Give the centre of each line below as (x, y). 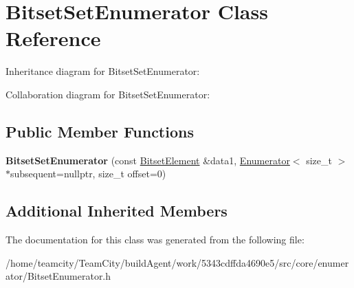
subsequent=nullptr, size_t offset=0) (88, 174)
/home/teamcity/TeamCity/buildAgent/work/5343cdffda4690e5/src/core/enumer (177, 262)
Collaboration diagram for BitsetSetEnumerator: (108, 94)
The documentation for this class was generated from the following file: (155, 240)
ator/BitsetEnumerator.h (58, 276)
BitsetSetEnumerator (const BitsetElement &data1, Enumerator (148, 160)
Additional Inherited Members (117, 211)
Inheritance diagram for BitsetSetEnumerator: (103, 71)
